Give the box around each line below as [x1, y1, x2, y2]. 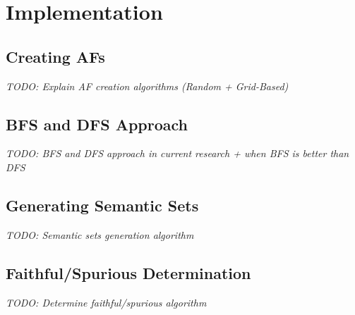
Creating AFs [6, 45, 105, 67]
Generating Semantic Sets [6, 194, 199, 216]
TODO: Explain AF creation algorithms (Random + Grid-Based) [6, 78, 289, 93]
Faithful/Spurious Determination [6, 261, 251, 283]
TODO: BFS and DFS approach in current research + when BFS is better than [6, 146, 349, 161]
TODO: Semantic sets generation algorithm [6, 227, 194, 242]
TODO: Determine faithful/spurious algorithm [6, 295, 207, 309]
